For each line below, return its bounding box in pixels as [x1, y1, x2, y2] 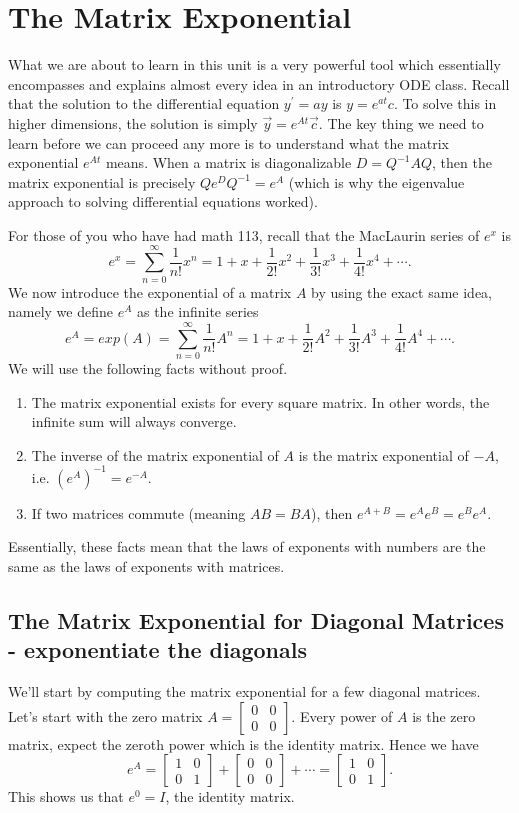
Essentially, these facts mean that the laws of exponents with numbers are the [8, 536, 486, 557]
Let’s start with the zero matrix [8, 705, 203, 726]
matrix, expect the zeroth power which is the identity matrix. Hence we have [8, 733, 479, 754]
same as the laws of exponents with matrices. [8, 555, 285, 576]
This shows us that [8, 786, 124, 807]
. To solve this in [393, 93, 497, 114]
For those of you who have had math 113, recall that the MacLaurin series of [8, 224, 480, 245]
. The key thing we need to [318, 112, 484, 133]
